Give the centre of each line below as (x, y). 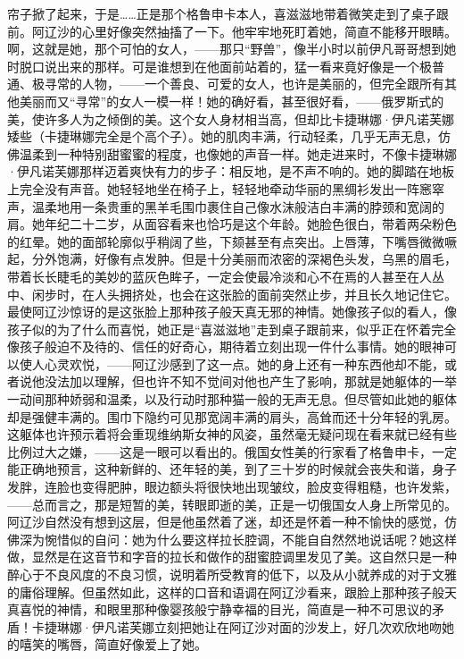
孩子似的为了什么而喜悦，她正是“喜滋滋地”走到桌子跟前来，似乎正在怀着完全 (232, 329)
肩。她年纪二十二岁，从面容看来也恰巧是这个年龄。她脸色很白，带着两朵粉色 (232, 224)
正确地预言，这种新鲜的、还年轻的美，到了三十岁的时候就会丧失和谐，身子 (238, 469)
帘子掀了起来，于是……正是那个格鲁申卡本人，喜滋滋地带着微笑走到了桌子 (222, 13)
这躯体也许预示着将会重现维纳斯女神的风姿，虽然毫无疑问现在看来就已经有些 (232, 434)
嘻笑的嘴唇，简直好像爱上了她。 (113, 644)
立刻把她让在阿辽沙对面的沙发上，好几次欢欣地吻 (298, 626)
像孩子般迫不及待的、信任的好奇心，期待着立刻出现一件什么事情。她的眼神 (226, 346)
